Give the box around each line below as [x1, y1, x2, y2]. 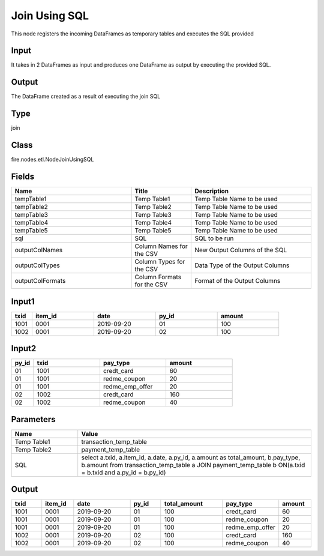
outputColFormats [14, 277, 66, 285]
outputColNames [14, 246, 63, 255]
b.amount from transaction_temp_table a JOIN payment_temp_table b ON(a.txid [81, 461, 305, 469]
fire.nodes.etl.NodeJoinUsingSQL [11, 156, 94, 163]
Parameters [11, 414, 56, 425]
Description [194, 187, 229, 195]
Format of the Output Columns [194, 277, 281, 285]
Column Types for [134, 258, 185, 266]
